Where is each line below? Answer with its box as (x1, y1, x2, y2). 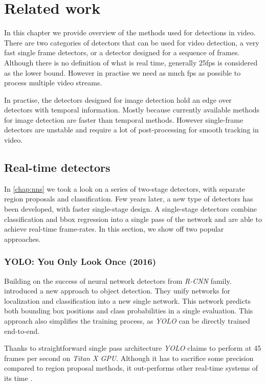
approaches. (4, 233, 41, 244)
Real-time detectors (4, 160, 110, 175)
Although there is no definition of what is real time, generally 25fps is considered (4, 57, 258, 67)
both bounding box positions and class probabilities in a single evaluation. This (4, 305, 253, 316)
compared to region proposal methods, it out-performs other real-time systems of (4, 363, 258, 373)
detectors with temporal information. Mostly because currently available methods (4, 104, 260, 115)
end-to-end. (4, 325, 40, 336)
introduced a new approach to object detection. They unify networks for (4, 285, 231, 296)
